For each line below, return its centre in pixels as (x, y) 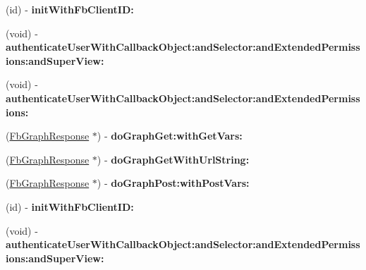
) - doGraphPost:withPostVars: (173, 183)
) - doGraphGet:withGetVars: (170, 136)
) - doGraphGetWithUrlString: (173, 159)
